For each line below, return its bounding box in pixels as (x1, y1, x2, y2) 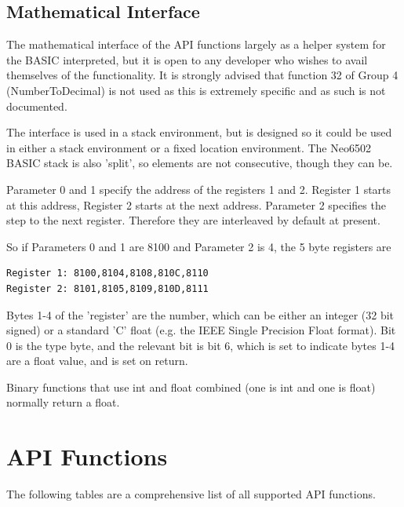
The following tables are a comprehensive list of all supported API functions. (6, 486, 376, 502)
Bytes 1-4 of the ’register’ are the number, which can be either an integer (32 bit (6, 306, 395, 323)
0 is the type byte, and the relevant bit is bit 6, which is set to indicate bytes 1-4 (6, 337, 395, 353)
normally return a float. (6, 394, 120, 410)
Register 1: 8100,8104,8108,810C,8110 (6, 268, 209, 279)
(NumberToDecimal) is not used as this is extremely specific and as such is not (6, 82, 386, 98)
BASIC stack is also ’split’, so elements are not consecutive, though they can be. (6, 155, 393, 171)
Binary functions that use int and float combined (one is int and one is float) (6, 378, 376, 395)
